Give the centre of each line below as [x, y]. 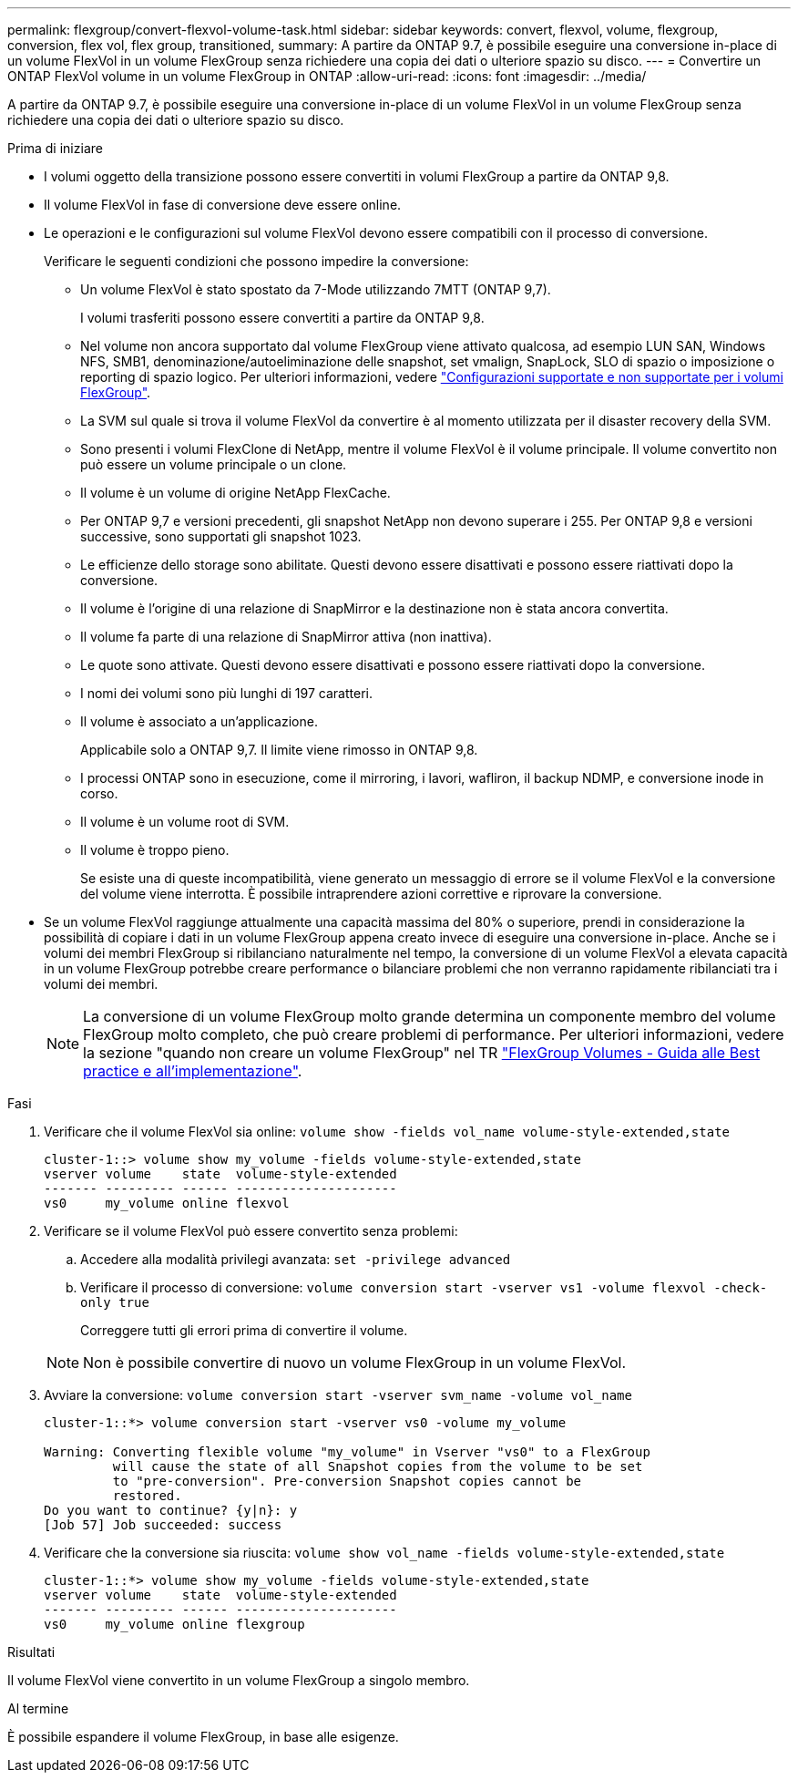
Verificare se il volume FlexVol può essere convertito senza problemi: [251, 1231]
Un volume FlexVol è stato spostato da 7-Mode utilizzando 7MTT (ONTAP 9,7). [316, 289]
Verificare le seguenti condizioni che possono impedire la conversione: [256, 261]
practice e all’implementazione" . [193, 1071]
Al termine [38, 1708]
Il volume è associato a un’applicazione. [199, 721]
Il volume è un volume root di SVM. [185, 822]
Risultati [31, 1652]
